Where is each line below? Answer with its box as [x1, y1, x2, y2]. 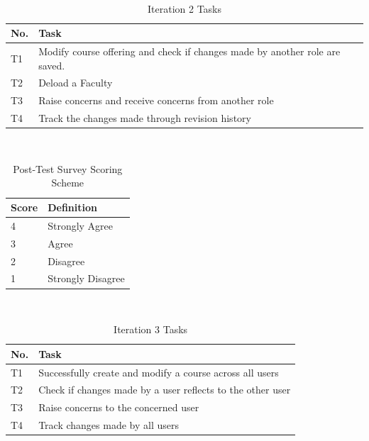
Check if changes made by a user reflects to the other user [38, 382, 291, 397]
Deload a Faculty [38, 75, 113, 90]
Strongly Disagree [48, 271, 125, 286]
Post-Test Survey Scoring [13, 161, 123, 176]
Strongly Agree [48, 218, 114, 233]
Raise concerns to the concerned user [38, 400, 199, 415]
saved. [38, 57, 65, 72]
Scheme [51, 175, 84, 190]
